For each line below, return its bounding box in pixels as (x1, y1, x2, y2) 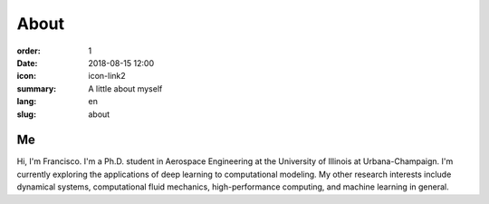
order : (16, 45, 41, 56)
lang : (16, 96, 37, 107)
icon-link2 (88, 71, 126, 82)
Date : (16, 57, 38, 68)
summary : (16, 83, 57, 94)
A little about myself (88, 83, 163, 94)
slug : (16, 109, 36, 120)
